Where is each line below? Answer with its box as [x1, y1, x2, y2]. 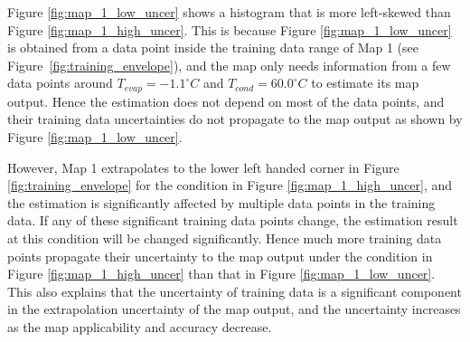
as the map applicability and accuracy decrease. [7, 317, 272, 336]
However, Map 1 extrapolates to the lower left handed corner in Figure [7, 157, 399, 176]
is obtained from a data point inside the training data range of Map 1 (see [7, 38, 418, 57]
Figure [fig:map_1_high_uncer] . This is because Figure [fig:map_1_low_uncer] [7, 20, 452, 39]
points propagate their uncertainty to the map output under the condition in [7, 246, 433, 265]
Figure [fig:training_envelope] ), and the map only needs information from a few [7, 55, 451, 74]
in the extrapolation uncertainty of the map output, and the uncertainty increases [7, 299, 461, 318]
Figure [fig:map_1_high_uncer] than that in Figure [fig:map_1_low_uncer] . [7, 264, 436, 283]
